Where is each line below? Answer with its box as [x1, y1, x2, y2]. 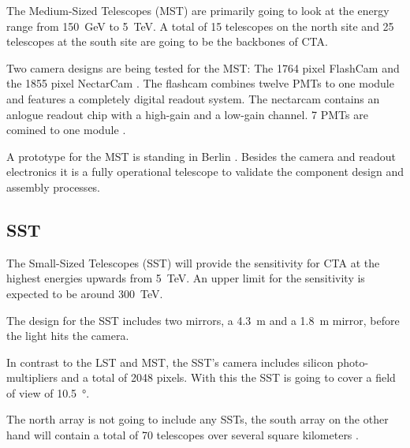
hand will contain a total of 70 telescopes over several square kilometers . [6, 427, 359, 443]
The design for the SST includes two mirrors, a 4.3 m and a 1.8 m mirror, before [6, 312, 400, 328]
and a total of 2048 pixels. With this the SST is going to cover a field [61, 369, 396, 386]
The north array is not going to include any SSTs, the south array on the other [6, 411, 389, 427]
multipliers [6, 369, 58, 386]
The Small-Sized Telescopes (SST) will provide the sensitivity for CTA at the [6, 254, 380, 271]
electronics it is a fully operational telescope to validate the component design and [6, 163, 404, 180]
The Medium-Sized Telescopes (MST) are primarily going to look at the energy [6, 2, 389, 18]
